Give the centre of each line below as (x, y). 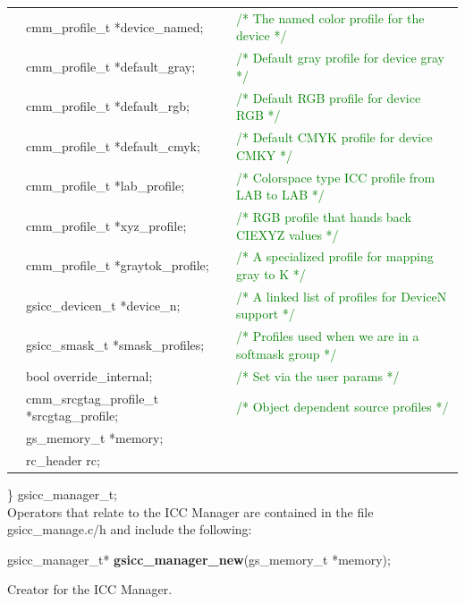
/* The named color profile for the (330, 17)
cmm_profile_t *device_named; (115, 26)
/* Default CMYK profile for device (334, 137)
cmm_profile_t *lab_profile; (106, 186)
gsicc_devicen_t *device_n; (103, 305)
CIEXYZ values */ (287, 234)
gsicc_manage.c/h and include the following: (130, 529)
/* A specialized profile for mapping (335, 256)
